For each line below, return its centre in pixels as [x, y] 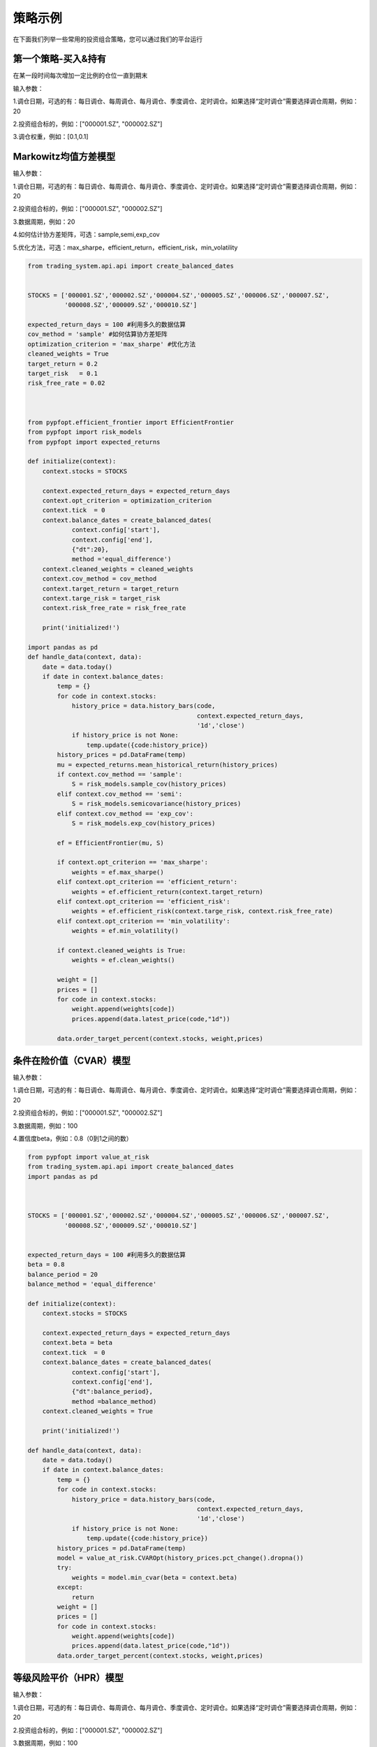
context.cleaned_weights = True [98, 1411]
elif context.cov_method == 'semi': [120, 794]
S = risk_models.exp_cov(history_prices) [143, 823]
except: [70, 1587]
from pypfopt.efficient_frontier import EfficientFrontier [131, 422]
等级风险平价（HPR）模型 [68, 1678]
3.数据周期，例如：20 [44, 222]
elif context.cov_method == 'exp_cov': [125, 813]
